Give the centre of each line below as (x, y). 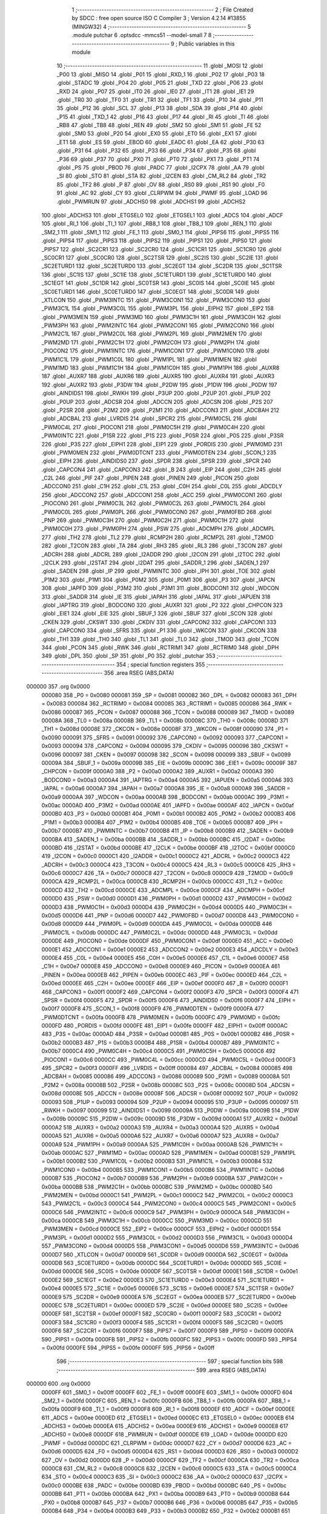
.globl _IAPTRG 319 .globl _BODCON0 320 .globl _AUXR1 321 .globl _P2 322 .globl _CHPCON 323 (162, 605)
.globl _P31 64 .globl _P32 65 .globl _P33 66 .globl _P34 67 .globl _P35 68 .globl (156, 151)
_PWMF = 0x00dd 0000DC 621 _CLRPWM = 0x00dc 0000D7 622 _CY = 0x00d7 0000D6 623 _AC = (167, 1443)
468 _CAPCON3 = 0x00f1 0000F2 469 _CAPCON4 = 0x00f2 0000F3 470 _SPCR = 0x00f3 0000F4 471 (170, 992)
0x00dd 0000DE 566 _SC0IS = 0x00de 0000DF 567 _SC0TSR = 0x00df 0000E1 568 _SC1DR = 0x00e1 (170, 1271)
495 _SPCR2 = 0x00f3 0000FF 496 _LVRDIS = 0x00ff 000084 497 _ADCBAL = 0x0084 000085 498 (167, 1068)
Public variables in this (207, 44)
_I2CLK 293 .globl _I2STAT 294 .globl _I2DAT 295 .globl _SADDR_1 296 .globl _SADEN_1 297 (155, 563)
